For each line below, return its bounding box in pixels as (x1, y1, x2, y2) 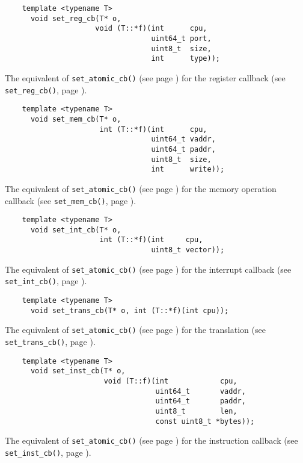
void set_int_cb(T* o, (30, 225, 121, 234)
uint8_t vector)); (151, 246, 225, 255)
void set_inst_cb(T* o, (30, 367, 126, 376)
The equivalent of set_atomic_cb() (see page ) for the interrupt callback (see (5, 263, 292, 275)
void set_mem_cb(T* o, (30, 114, 121, 123)
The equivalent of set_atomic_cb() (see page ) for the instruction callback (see (5, 434, 298, 447)
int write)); (151, 165, 225, 174)
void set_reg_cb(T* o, (30, 14, 121, 23)
